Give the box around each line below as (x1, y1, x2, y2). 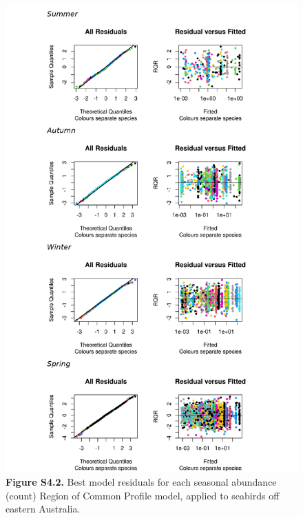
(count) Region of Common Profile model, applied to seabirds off (6, 488, 280, 502)
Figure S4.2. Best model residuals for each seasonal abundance (6, 474, 277, 488)
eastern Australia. (6, 501, 81, 516)
